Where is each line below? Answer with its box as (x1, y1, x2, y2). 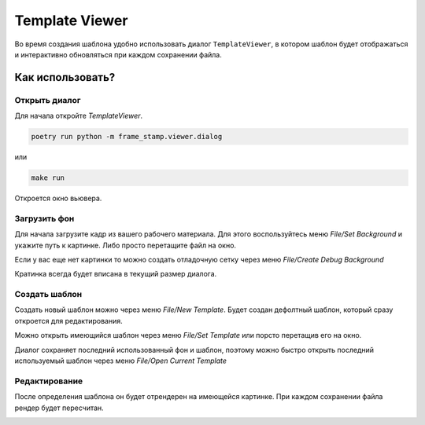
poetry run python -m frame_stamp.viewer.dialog (31, 132, 223, 141)
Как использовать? (14, 71, 116, 84)
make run (31, 174, 65, 182)
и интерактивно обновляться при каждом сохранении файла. (14, 49, 222, 59)
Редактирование (14, 376, 83, 387)
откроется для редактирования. (14, 316, 124, 325)
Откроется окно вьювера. (14, 193, 102, 203)
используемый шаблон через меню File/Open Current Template (14, 356, 227, 365)
